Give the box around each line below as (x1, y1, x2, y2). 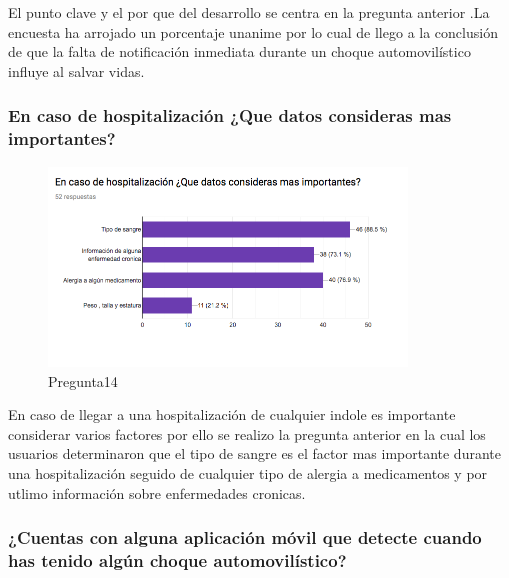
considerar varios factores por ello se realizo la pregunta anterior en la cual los (8, 423, 486, 444)
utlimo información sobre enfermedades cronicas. (8, 482, 306, 503)
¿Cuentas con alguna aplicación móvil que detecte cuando (8, 525, 482, 550)
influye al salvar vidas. (8, 60, 145, 81)
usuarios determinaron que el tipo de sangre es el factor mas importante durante (8, 443, 501, 464)
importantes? (8, 126, 116, 151)
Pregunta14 (48, 370, 118, 391)
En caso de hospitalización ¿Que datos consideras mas (8, 103, 452, 128)
